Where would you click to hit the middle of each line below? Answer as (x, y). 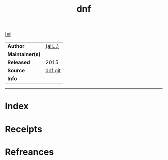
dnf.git (53, 71)
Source (16, 71)
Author (16, 46)
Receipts (24, 129)
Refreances (30, 152)
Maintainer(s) (24, 54)
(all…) (52, 46)
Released (19, 62)
